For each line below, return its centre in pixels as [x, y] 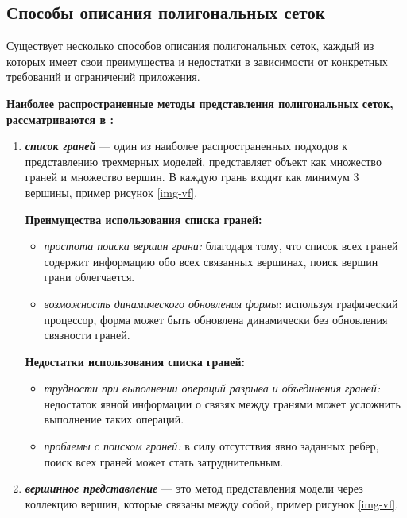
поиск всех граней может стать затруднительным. [164, 461]
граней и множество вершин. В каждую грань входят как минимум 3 [192, 177]
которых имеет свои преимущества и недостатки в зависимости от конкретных [197, 61]
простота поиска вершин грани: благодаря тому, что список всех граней [221, 246]
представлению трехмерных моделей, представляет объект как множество [203, 161]
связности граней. [87, 335]
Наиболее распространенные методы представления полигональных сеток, [200, 103]
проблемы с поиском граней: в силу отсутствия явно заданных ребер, [211, 446]
